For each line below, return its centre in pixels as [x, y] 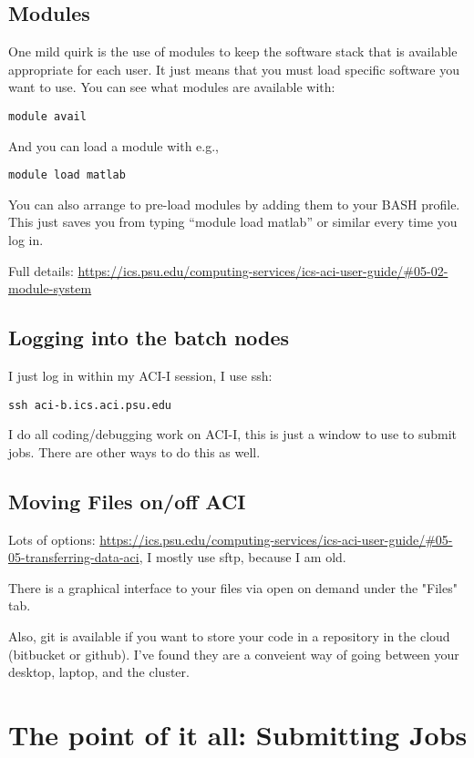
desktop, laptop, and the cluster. [99, 672]
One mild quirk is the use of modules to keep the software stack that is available [233, 51]
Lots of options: [52, 539]
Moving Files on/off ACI [127, 501]
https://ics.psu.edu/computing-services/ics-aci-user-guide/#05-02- [263, 270]
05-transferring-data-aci [74, 557]
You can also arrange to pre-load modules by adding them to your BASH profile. [234, 204]
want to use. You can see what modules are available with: [172, 87]
